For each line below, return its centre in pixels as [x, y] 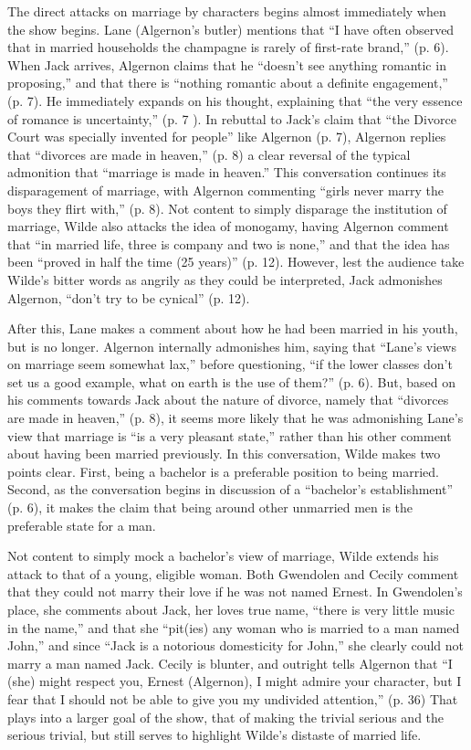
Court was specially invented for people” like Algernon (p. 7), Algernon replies [227, 137]
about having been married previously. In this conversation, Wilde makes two [224, 454]
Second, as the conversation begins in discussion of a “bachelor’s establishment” [230, 489]
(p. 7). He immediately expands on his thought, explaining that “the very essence [235, 100]
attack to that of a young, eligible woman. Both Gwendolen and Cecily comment [233, 573]
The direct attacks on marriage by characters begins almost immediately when [227, 11]
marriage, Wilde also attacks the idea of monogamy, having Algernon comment [228, 226]
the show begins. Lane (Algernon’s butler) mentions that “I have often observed [231, 29]
